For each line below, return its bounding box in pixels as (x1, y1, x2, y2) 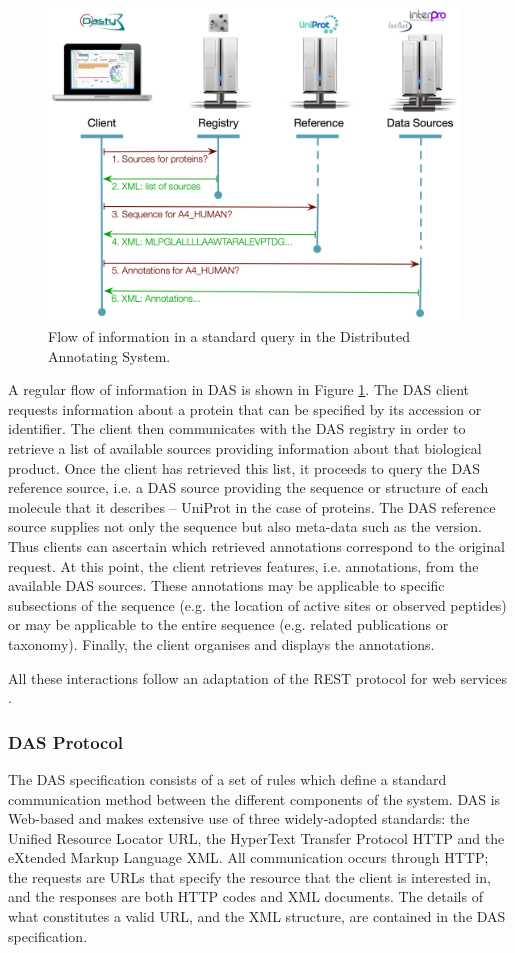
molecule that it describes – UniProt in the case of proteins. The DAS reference (8, 496, 496, 517)
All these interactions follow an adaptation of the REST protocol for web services (8, 667, 508, 688)
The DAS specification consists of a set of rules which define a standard (8, 768, 447, 789)
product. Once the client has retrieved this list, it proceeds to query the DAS (8, 457, 481, 478)
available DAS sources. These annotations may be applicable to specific (8, 575, 445, 596)
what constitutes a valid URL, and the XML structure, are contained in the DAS (8, 906, 506, 927)
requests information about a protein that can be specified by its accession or (8, 398, 482, 419)
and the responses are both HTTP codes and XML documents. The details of (8, 886, 483, 907)
